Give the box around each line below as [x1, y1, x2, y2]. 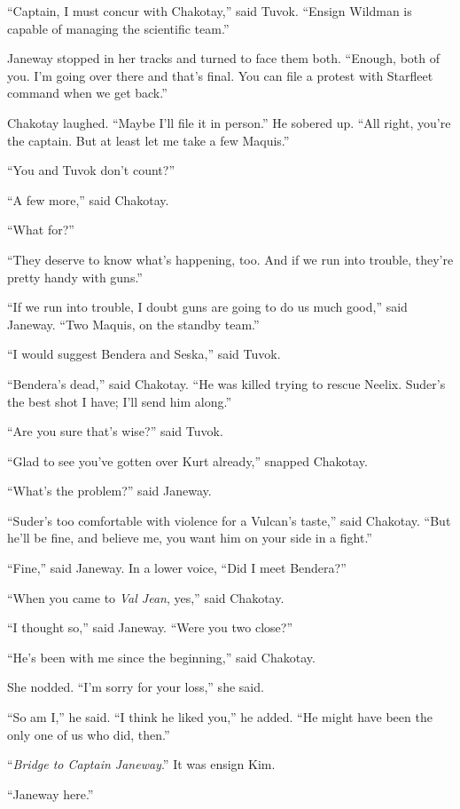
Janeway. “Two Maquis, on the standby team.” [7, 314, 260, 333]
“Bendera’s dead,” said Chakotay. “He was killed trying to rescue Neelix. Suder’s [7, 374, 446, 393]
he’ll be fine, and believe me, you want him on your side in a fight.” [7, 528, 372, 547]
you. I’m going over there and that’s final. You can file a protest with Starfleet [7, 66, 433, 84]
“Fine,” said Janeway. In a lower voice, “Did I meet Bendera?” [7, 559, 347, 577]
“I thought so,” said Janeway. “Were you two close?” [7, 618, 293, 637]
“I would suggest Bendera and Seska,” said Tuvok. [7, 345, 281, 363]
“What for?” [7, 220, 74, 239]
